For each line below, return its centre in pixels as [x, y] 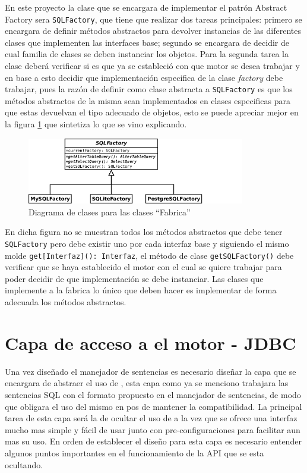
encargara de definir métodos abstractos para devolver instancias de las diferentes [153, 31]
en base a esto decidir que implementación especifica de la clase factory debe [144, 77]
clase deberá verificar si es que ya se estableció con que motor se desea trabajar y [152, 66]
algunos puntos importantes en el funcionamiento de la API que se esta [134, 452]
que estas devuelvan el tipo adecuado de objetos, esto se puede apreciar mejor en [152, 112]
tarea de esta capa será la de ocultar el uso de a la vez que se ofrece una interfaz [151, 418]
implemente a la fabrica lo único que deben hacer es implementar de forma [141, 290]
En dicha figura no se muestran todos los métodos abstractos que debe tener [144, 232]
